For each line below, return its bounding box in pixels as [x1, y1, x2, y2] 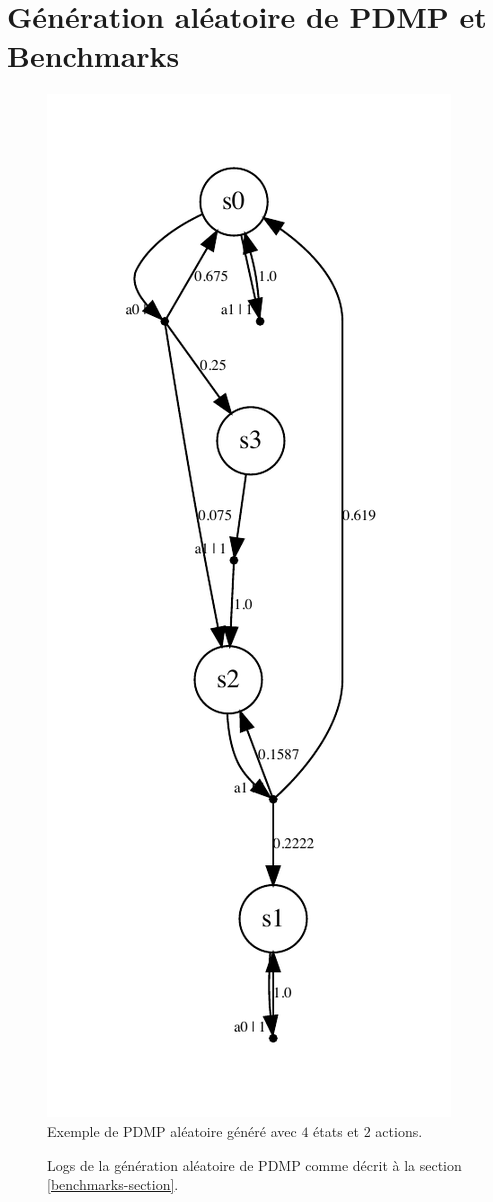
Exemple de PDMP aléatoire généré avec [47, 1120, 297, 1141]
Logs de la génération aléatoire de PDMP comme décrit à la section [47, 1154, 462, 1175]
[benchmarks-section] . [47, 1174, 179, 1195]
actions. [375, 1120, 423, 1141]
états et [313, 1120, 360, 1141]
